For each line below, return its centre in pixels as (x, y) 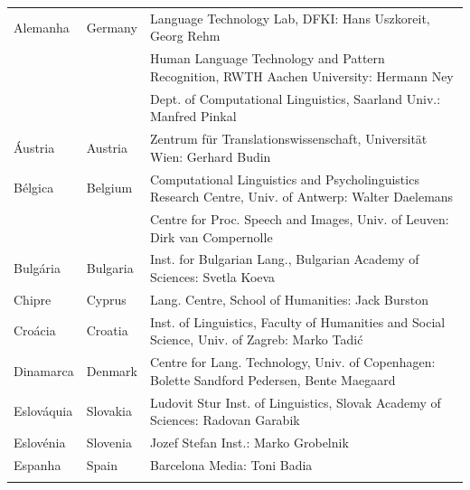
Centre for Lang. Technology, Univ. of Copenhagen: (293, 362)
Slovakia (109, 411)
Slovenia (109, 442)
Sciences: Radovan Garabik (225, 420)
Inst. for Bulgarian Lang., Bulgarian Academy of (285, 259)
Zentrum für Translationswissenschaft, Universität (289, 139)
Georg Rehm (185, 36)
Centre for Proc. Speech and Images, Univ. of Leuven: (300, 218)
